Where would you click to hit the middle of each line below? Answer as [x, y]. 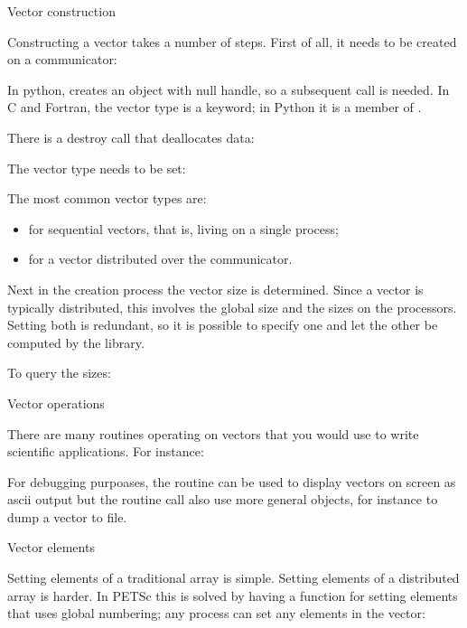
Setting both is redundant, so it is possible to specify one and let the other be [223, 325]
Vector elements [51, 547]
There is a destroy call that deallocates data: [131, 137]
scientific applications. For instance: [106, 451]
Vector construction [61, 11]
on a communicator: [62, 59]
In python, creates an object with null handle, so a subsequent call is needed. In [229, 89]
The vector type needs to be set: [97, 168]
